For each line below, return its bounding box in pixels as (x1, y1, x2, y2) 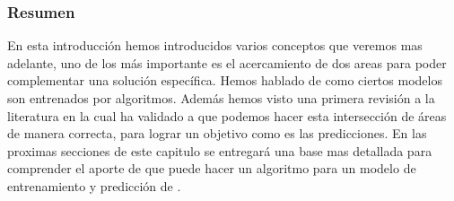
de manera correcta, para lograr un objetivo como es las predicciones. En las (7, 124, 427, 143)
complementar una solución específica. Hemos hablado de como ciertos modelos (7, 71, 442, 90)
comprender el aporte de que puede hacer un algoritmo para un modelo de (7, 159, 416, 178)
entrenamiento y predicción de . (7, 176, 181, 195)
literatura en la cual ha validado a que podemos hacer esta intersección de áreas (7, 106, 447, 125)
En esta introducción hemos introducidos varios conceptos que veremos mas (7, 36, 423, 55)
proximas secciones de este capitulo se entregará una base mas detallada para (7, 141, 432, 160)
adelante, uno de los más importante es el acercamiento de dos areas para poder (7, 53, 447, 72)
